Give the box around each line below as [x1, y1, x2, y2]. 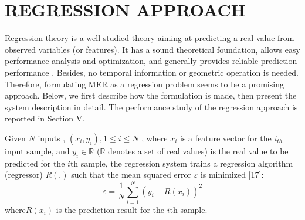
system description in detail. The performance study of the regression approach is [5, 100, 298, 113]
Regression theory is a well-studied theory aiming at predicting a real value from [5, 32, 294, 44]
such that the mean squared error [71, 168, 192, 181]
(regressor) [5, 168, 43, 181]
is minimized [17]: [200, 168, 264, 181]
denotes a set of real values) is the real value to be [108, 144, 289, 157]
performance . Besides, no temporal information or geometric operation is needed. [5, 66, 299, 78]
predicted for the [5, 157, 65, 169]
